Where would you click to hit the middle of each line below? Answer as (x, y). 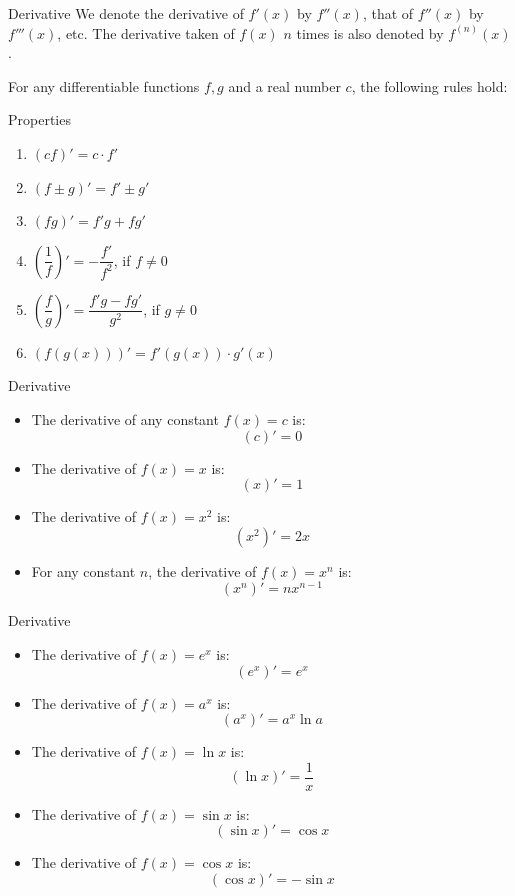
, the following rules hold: (429, 85)
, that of (388, 13)
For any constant (83, 570)
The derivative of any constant (125, 418)
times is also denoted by (370, 32)
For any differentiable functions (104, 85)
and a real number (284, 85)
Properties (39, 119)
